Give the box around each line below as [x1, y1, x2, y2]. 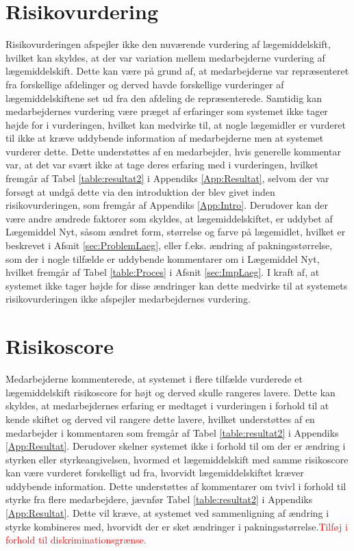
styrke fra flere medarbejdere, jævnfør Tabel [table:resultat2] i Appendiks [5, 492, 313, 507]
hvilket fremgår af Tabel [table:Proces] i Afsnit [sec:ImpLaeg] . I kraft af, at [5, 265, 320, 279]
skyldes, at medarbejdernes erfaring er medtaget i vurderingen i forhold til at [5, 398, 329, 413]
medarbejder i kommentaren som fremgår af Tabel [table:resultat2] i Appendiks [5, 425, 339, 439]
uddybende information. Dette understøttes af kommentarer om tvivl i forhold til [5, 478, 346, 493]
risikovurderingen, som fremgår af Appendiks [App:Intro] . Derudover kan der [5, 198, 329, 212]
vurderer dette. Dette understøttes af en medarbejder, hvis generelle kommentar [5, 144, 341, 158]
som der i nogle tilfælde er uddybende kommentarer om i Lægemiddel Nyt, [5, 251, 320, 266]
